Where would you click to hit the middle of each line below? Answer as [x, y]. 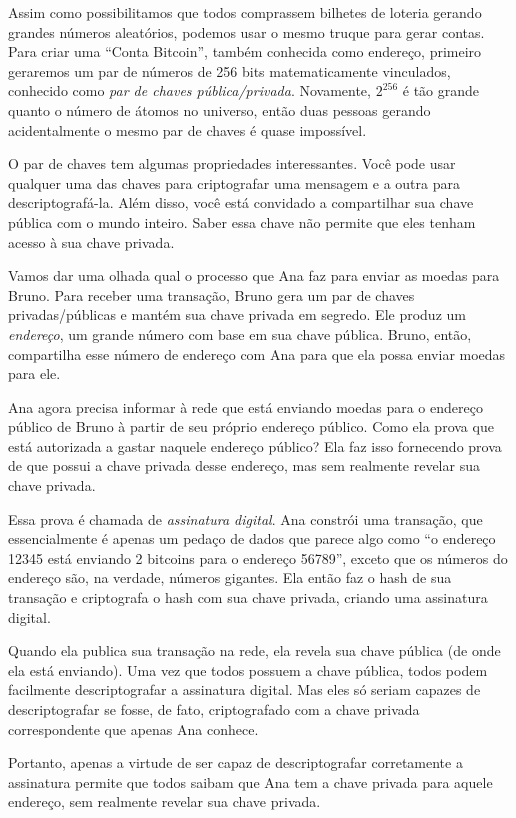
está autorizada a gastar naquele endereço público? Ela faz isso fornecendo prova [255, 445]
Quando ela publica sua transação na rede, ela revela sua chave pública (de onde [254, 650]
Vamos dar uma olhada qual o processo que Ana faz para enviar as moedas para [254, 275]
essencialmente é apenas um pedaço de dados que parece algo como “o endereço [252, 538]
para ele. [34, 373]
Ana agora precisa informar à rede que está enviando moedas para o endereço [245, 406]
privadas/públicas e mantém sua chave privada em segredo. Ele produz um [237, 314]
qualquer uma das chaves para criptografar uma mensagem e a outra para [234, 182]
